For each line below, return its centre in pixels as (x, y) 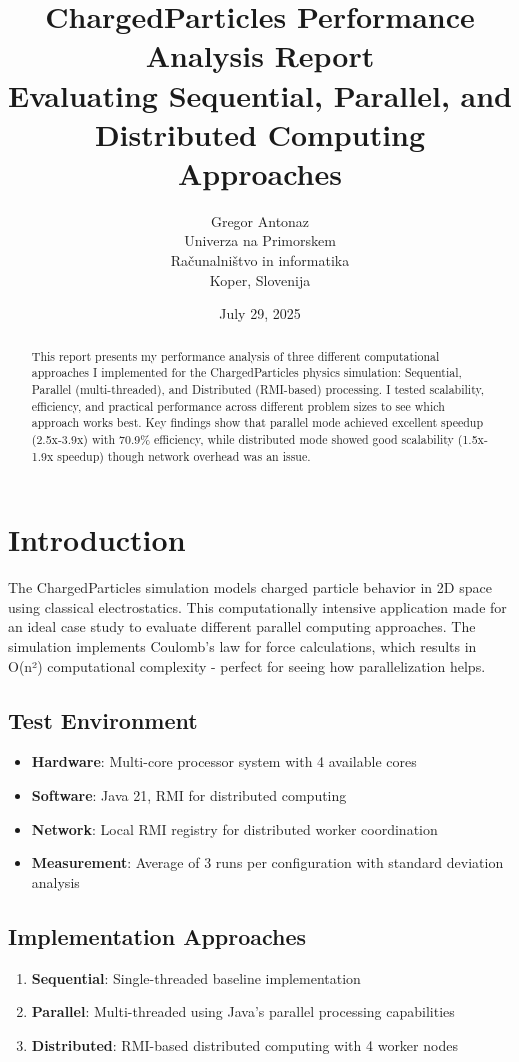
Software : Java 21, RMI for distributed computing (189, 794)
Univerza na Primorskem (260, 240)
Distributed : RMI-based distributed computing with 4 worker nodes (244, 1044)
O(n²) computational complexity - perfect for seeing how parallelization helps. (247, 665)
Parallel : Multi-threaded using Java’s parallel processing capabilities (243, 1011)
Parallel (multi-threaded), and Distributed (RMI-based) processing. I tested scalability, (258, 388)
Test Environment (103, 719)
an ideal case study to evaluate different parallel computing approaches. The (242, 626)
